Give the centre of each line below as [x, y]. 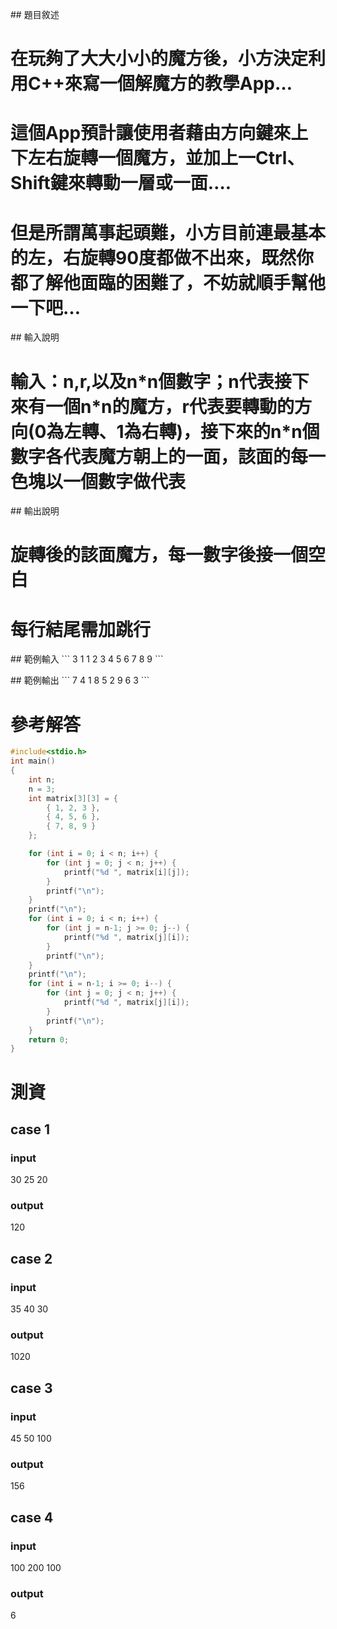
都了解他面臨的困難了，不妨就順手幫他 [168, 282]
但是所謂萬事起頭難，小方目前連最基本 [168, 232]
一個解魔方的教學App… [196, 84]
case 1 [30, 1129]
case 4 [32, 1517]
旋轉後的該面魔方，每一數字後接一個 [159, 555]
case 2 [31, 1258]
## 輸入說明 [35, 337]
